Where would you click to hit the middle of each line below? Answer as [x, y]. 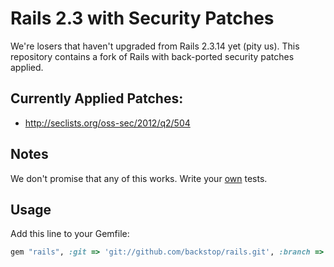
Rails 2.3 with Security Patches [142, 18]
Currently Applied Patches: [97, 98]
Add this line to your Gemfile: [70, 234]
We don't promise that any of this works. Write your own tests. [139, 178]
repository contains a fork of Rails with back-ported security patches [152, 56]
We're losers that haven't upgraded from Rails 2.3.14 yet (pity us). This [155, 46]
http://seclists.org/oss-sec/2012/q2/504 [107, 123]
